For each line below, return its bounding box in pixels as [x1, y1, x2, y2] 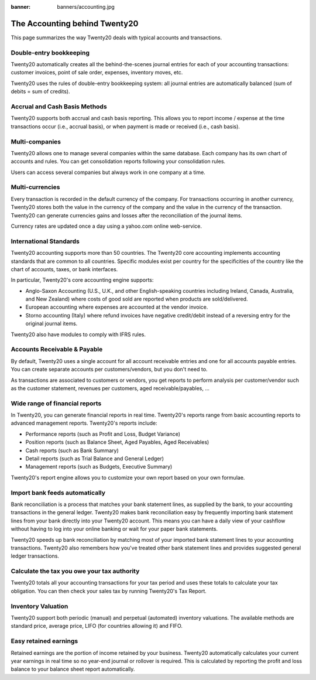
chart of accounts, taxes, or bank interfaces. [11, 265, 118, 272]
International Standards [11, 237, 80, 245]
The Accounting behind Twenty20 [11, 18, 139, 29]
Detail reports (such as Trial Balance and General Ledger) [25, 455, 164, 462]
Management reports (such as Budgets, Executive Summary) [25, 463, 173, 470]
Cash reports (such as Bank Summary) [25, 447, 119, 454]
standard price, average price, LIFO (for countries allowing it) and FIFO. [11, 623, 183, 630]
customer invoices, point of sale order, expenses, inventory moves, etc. [11, 69, 183, 76]
